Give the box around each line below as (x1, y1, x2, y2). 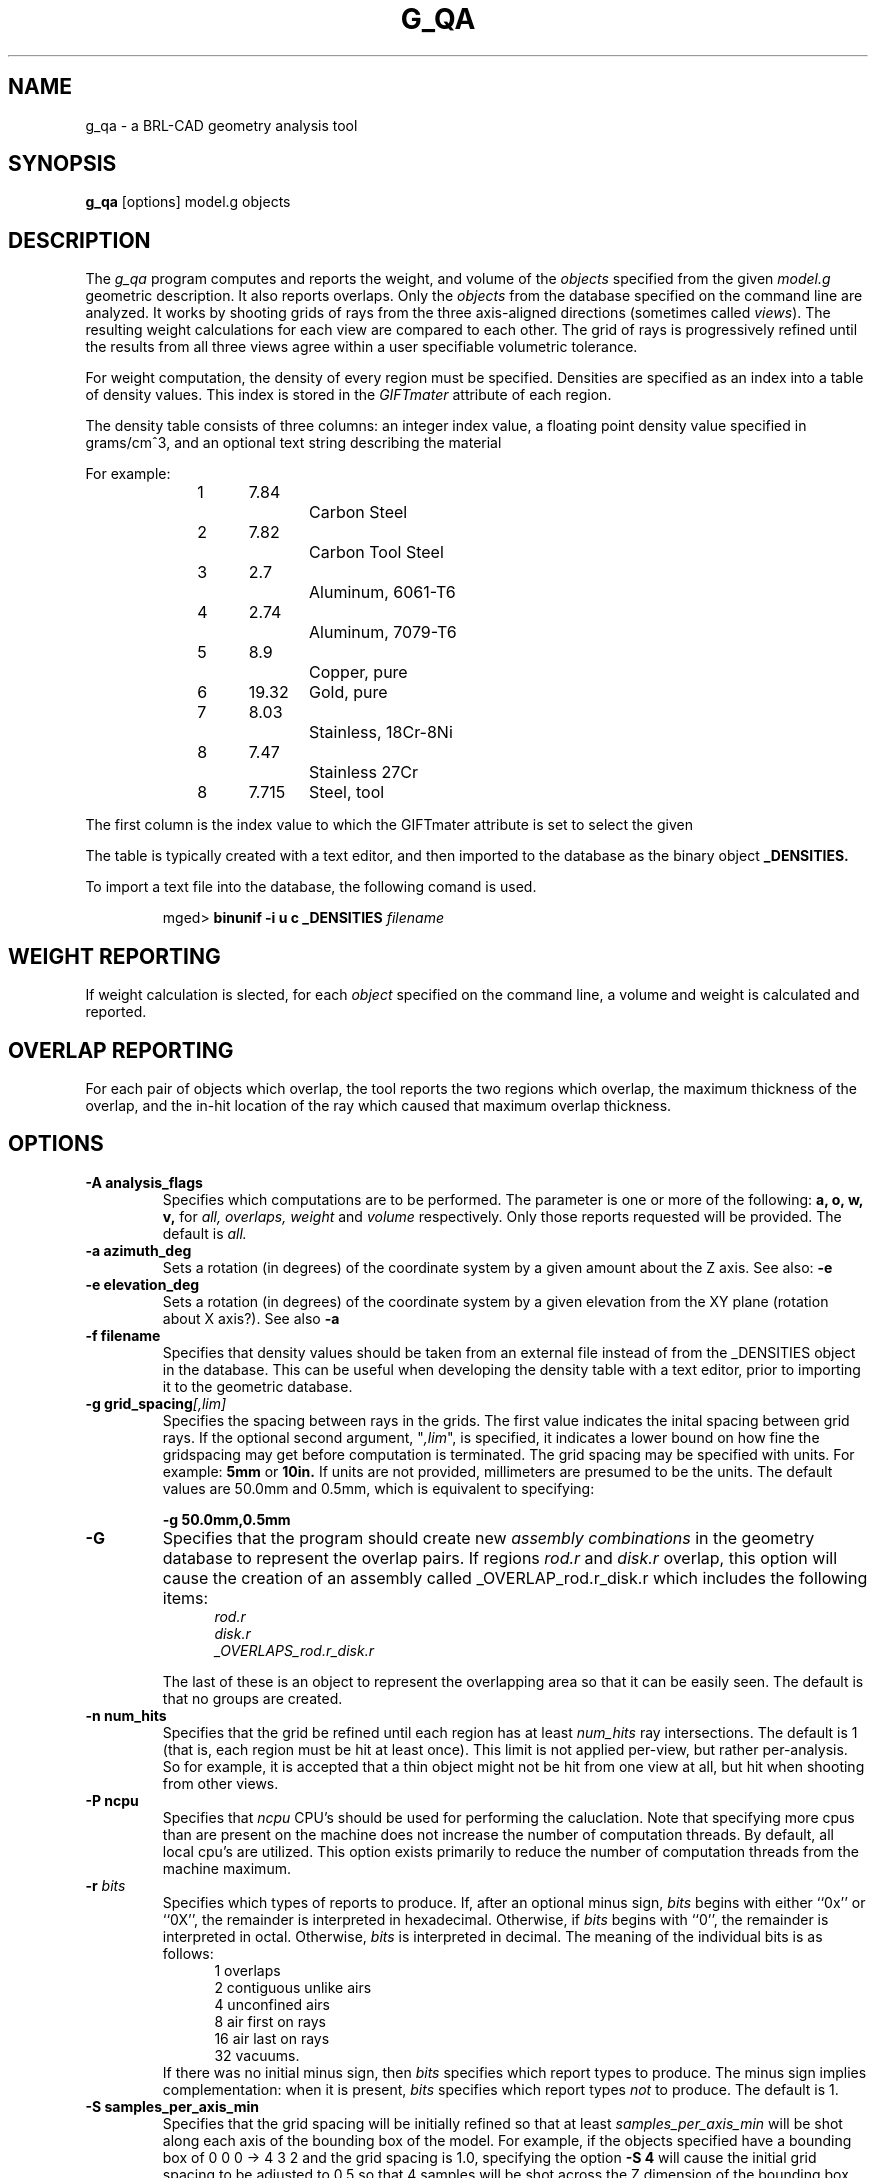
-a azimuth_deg (85, 1241, 192, 1259)
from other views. (162, 1774, 279, 1792)
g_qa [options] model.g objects (85, 193, 291, 211)
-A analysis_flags (85, 1173, 203, 1191)
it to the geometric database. (162, 1377, 353, 1395)
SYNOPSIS (8, 151, 117, 177)
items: (162, 1587, 209, 1608)
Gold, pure (309, 682, 388, 703)
